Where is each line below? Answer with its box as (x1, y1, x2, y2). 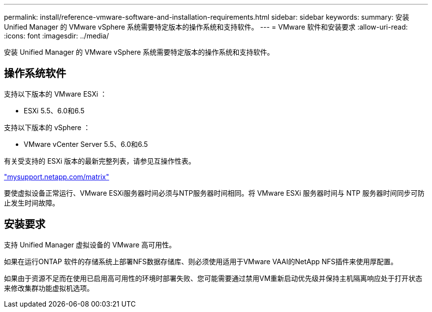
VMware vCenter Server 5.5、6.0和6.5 (24, 139, 148, 148)
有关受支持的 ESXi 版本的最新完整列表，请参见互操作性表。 (4, 156, 196, 165)
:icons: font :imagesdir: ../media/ (4, 32, 109, 40)
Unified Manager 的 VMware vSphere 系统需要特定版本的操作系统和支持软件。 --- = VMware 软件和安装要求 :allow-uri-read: (4, 23, 408, 31)
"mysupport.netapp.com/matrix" (4, 172, 109, 181)
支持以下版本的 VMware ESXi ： (4, 89, 107, 98)
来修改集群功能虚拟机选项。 (4, 283, 94, 292)
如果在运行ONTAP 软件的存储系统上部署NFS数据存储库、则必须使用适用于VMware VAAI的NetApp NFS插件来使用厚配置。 (4, 257, 398, 266)
